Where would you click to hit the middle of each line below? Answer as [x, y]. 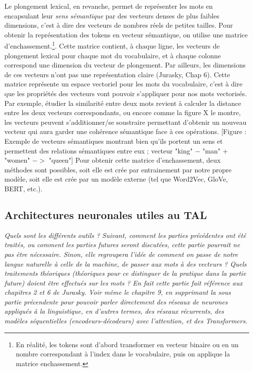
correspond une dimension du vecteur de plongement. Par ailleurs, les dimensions [125, 65]
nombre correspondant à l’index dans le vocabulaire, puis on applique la [123, 354]
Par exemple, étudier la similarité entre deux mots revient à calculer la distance [123, 103]
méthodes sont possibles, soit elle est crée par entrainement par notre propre [118, 169]
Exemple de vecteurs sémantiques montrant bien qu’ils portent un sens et [114, 141]
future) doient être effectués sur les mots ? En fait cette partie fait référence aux [124, 282]
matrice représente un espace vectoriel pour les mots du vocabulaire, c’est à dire [124, 84]
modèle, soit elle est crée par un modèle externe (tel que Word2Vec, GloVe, [116, 179]
